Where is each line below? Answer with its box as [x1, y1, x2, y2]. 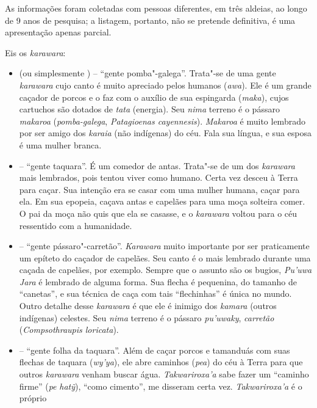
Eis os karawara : [5, 46, 66, 59]
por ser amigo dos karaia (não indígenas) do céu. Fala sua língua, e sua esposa [19, 126, 312, 139]
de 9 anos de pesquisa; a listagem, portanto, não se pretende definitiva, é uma [5, 13, 296, 26]
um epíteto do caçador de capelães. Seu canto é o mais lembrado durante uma [19, 251, 311, 264]
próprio [19, 392, 47, 404]
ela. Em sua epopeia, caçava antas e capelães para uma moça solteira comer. [19, 195, 305, 208]
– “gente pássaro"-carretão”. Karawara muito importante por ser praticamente [19, 239, 310, 252]
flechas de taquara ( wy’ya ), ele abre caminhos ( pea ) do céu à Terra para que [19, 355, 303, 368]
